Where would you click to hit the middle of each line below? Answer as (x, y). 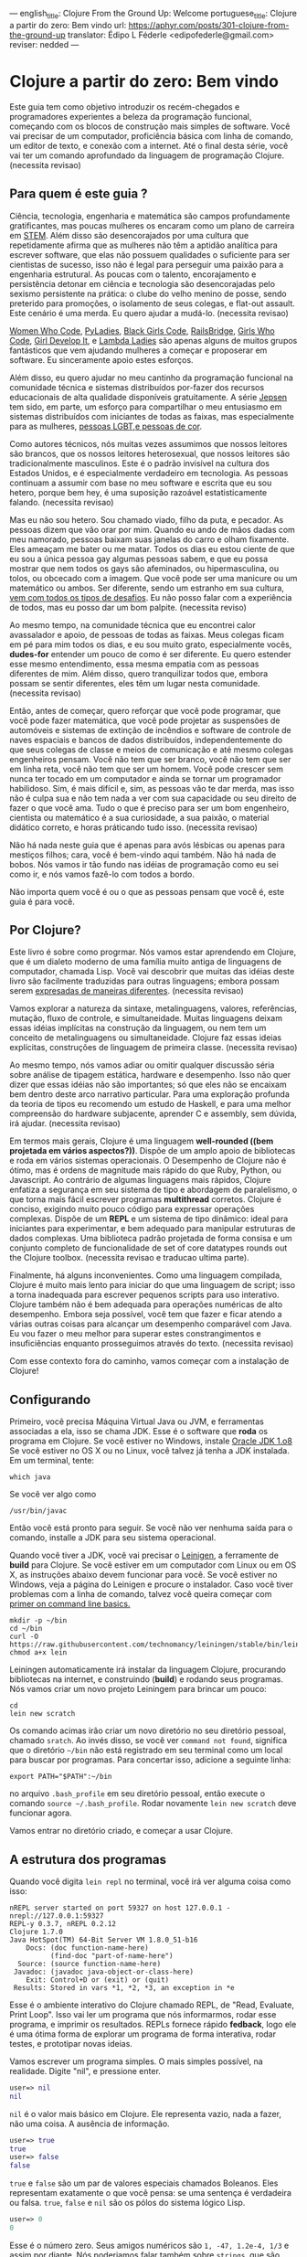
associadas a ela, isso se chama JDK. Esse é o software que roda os (138, 1432)
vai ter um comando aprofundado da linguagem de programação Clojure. (147, 155)
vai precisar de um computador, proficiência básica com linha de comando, (152, 135)
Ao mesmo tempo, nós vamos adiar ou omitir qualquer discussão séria (142, 1065)
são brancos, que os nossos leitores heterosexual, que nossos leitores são (150, 453)
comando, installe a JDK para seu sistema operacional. (113, 1538)
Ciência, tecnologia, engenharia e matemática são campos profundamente (150, 216)
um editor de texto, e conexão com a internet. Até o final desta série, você (149, 145)
